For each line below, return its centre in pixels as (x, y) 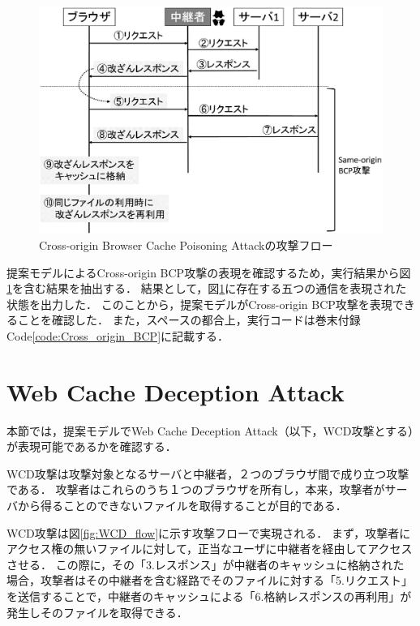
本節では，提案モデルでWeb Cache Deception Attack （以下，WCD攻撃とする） (210, 430)
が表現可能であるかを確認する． (92, 446)
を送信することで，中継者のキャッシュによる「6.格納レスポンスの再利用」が (209, 596)
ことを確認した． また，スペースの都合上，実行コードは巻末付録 (189, 320)
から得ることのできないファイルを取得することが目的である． (182, 505)
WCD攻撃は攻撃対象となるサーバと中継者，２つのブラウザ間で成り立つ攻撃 (208, 473)
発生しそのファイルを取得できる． (97, 612)
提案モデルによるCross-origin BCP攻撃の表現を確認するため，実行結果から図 (209, 272)
